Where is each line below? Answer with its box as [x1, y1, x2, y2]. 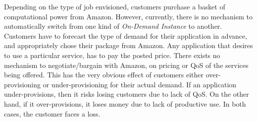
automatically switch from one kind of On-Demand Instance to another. [4, 21, 222, 31]
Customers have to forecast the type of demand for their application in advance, [4, 30, 248, 41]
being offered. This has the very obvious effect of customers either [4, 69, 204, 80]
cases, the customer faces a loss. [4, 108, 101, 119]
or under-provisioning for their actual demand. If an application [43, 79, 237, 89]
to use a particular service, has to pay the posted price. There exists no [4, 50, 220, 60]
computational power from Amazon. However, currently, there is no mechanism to [4, 11, 253, 21]
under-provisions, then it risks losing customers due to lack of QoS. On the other [4, 89, 249, 99]
